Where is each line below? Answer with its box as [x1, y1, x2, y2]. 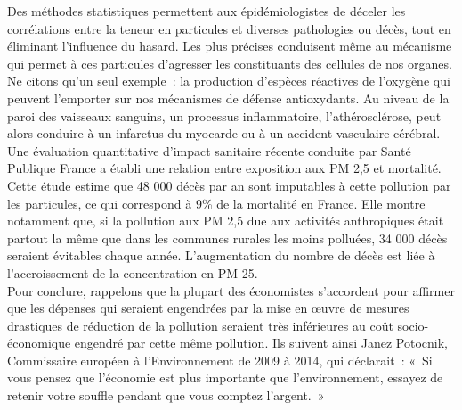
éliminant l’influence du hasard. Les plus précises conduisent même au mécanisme [7, 37, 452, 55]
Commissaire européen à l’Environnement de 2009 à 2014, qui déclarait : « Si [7, 350, 433, 369]
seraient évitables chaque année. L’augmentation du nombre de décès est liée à [7, 246, 435, 265]
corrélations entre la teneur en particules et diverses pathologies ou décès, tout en [7, 19, 451, 37]
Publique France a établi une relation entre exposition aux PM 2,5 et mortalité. [7, 159, 442, 177]
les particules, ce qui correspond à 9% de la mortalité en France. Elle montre [7, 193, 426, 212]
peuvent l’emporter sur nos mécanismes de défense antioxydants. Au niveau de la [7, 88, 450, 107]
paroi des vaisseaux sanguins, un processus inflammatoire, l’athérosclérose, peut [7, 106, 442, 125]
